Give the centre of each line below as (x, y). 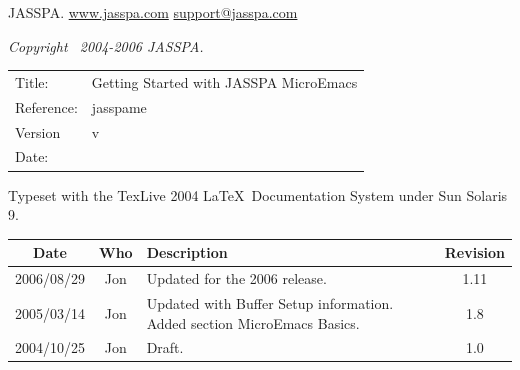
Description (187, 252)
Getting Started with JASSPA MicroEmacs (224, 81)
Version (38, 131)
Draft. (165, 347)
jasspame (119, 106)
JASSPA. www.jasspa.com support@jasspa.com (153, 12)
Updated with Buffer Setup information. (270, 302)
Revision (474, 252)
